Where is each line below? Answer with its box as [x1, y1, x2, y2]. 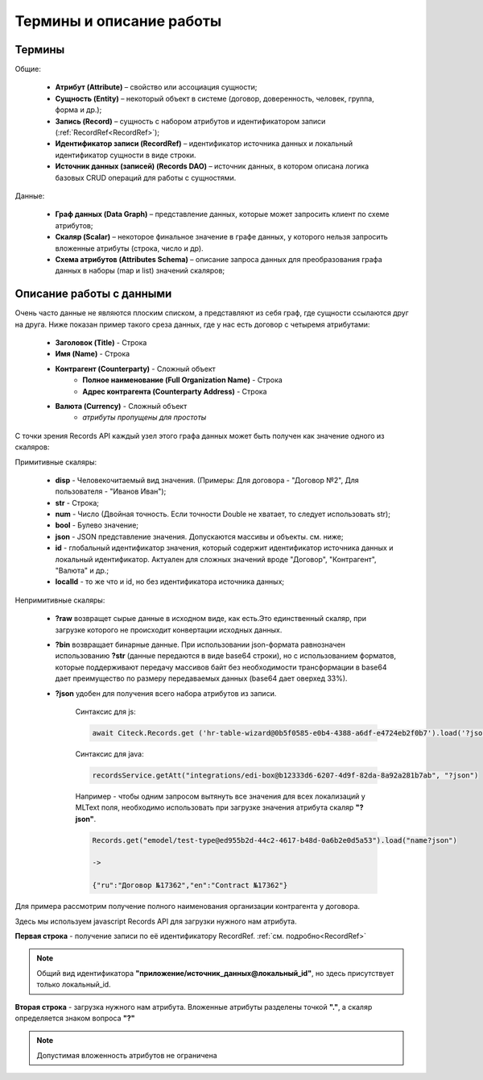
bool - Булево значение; [55, 520, 139, 530]
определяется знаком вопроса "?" [14, 1013, 135, 1023]
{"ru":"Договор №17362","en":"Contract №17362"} [92, 881, 288, 890]
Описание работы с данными [14, 287, 172, 301]
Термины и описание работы [14, 12, 221, 30]
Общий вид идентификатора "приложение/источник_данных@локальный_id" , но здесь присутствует [36, 968, 394, 978]
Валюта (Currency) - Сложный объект [55, 401, 188, 411]
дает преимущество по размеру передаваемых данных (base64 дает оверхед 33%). [55, 673, 348, 683]
